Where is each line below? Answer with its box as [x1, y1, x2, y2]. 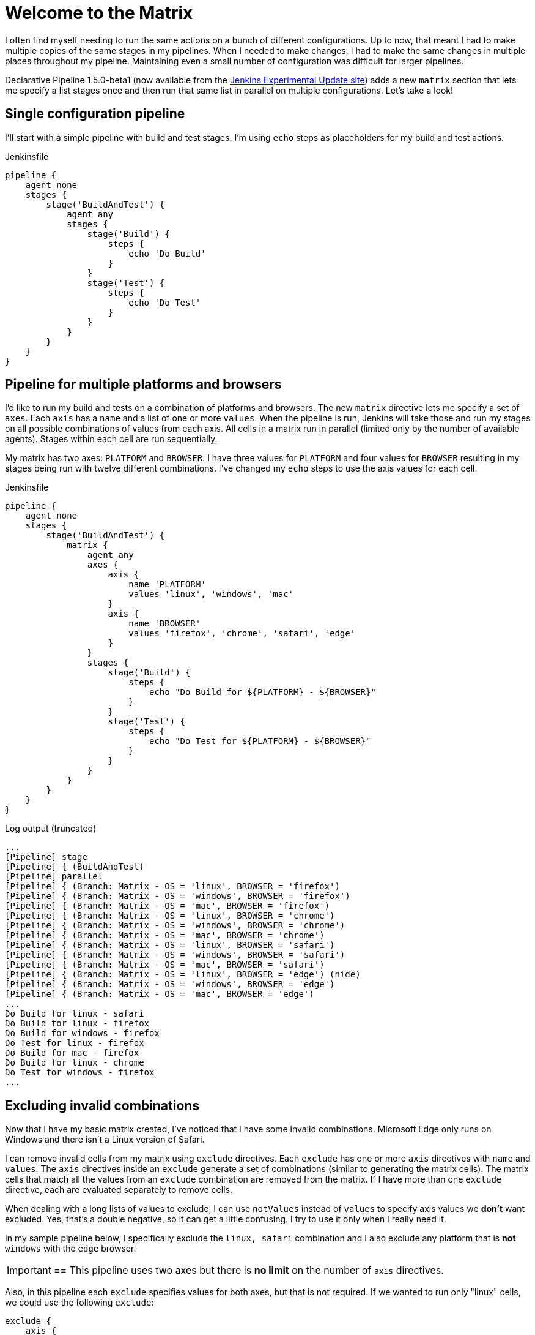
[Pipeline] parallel [5, 871, 103, 882]
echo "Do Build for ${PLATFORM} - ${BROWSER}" [149, 687, 376, 698]
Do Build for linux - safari [5, 1009, 144, 1019]
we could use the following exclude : [5, 1297, 154, 1308]
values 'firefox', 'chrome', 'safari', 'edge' [128, 628, 356, 639]
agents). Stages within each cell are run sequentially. [5, 434, 218, 445]
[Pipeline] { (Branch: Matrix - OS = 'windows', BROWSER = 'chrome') [5, 920, 345, 931]
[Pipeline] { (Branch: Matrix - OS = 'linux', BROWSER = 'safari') [5, 940, 335, 950]
